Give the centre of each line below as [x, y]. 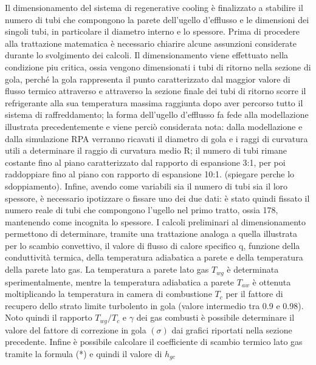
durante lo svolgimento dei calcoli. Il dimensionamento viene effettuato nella [147, 55]
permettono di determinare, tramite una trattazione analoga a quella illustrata [151, 234]
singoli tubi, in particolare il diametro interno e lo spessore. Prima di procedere [153, 31]
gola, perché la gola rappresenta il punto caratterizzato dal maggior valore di [148, 79]
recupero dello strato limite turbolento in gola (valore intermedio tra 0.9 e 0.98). [154, 305]
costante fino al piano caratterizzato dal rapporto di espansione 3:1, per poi [145, 162]
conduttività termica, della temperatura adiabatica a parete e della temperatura [154, 257]
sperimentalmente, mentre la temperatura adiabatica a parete [120, 281]
